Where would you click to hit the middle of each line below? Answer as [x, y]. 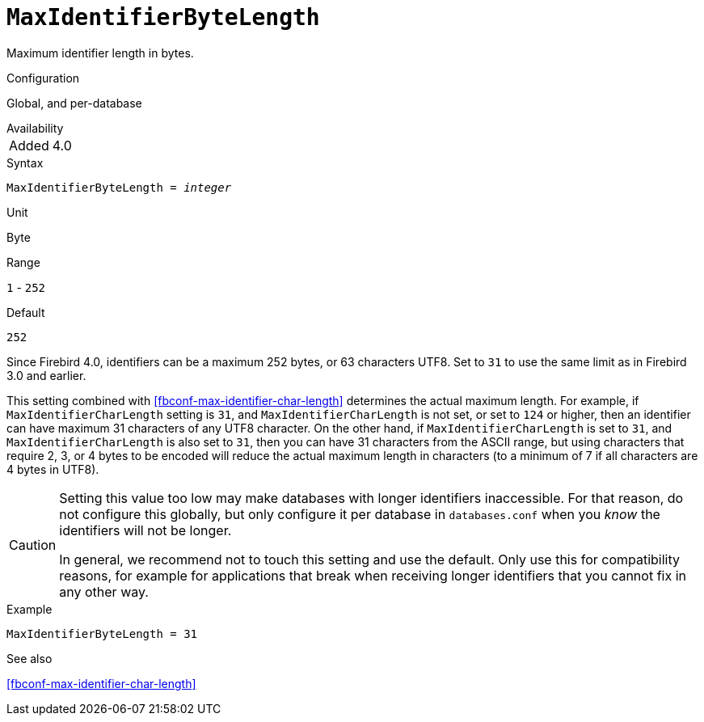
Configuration [43, 78]
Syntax [25, 163]
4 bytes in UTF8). [53, 469]
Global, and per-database [74, 103]
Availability [35, 128]
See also [30, 658]
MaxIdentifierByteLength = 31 [102, 633]
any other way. [104, 591]
